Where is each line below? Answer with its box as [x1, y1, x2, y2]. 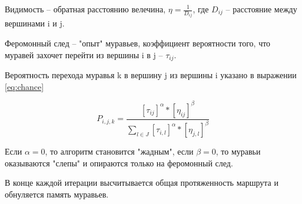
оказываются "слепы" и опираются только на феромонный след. [5, 156, 233, 169]
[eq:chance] [5, 80, 44, 92]
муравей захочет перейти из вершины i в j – [5, 48, 163, 61]
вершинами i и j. [5, 17, 65, 29]
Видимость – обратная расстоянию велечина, [5, 3, 166, 15]
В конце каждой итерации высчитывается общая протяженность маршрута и [5, 176, 278, 189]
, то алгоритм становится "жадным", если [45, 145, 194, 158]
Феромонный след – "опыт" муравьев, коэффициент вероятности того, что [5, 37, 271, 49]
